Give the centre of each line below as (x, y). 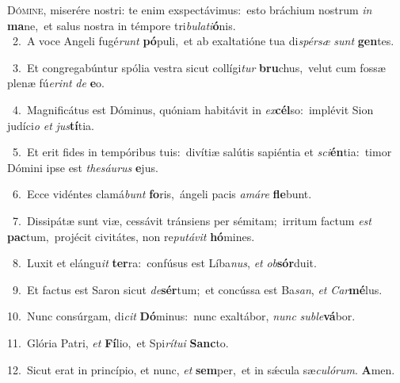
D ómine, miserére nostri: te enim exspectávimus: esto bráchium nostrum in (190, 10)
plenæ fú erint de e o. (56, 83)
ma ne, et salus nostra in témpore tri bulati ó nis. (122, 25)
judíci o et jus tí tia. (51, 125)
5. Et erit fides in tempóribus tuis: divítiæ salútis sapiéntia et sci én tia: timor (202, 152)
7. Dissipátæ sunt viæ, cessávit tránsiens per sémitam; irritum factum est (192, 220)
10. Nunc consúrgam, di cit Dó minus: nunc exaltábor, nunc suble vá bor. (181, 316)
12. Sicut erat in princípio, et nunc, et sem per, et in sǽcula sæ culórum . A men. (201, 369)
